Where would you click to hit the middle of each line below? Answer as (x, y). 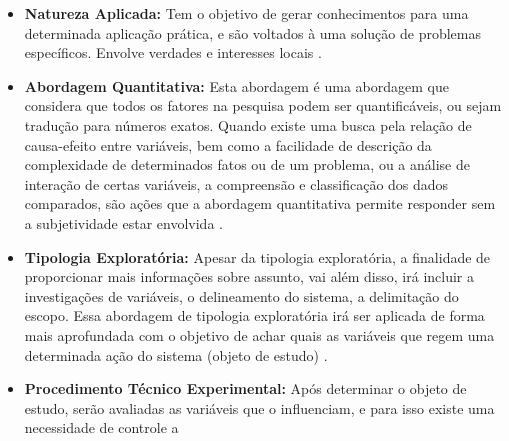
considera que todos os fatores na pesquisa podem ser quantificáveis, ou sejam (263, 105)
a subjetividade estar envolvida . (123, 222)
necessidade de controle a (101, 427)
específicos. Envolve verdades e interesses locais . (173, 52)
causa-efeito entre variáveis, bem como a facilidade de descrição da (228, 144)
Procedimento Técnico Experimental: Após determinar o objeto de (245, 388)
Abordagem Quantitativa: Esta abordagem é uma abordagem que (236, 85)
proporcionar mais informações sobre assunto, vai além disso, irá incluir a (249, 276)
